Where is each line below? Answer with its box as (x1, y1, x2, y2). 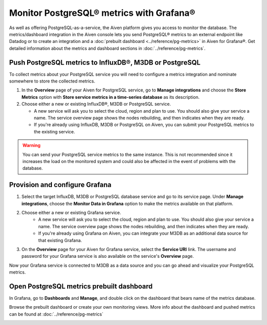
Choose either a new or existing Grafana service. (21, 210, 121, 215)
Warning (22, 142, 41, 148)
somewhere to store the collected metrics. (9, 78, 95, 84)
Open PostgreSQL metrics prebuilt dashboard (9, 282, 153, 290)
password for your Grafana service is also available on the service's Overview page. (21, 253, 194, 259)
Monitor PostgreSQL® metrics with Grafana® (9, 7, 195, 18)
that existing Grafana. (38, 237, 82, 243)
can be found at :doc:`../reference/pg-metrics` (9, 311, 104, 317)
